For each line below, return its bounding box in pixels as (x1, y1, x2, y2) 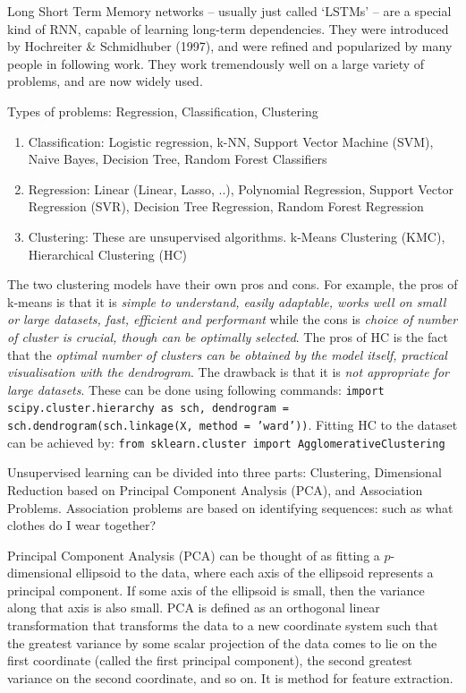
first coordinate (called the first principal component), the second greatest (7, 651, 412, 670)
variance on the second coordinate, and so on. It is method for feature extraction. (7, 668, 453, 687)
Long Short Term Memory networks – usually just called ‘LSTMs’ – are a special (7, 2, 452, 20)
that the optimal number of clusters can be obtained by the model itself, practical (7, 345, 447, 364)
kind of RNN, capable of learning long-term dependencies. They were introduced (7, 19, 449, 38)
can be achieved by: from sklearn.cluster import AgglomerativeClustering (7, 432, 445, 451)
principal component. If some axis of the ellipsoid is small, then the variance (7, 580, 425, 599)
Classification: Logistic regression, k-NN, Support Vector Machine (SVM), (28, 132, 434, 150)
